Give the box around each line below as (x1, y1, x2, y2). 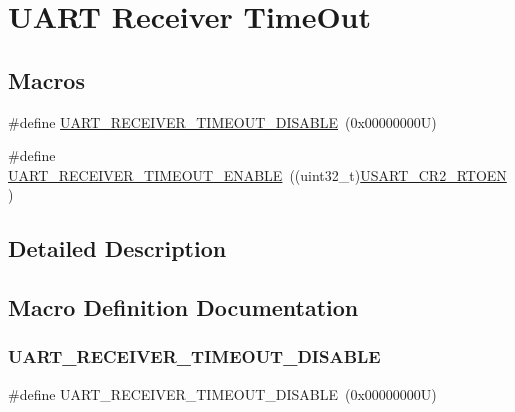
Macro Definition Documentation (8, 292, 359, 323)
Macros (8, 64, 85, 95)
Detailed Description (8, 233, 227, 264)
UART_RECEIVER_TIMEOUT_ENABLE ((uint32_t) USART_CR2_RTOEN (8, 164, 507, 185)
